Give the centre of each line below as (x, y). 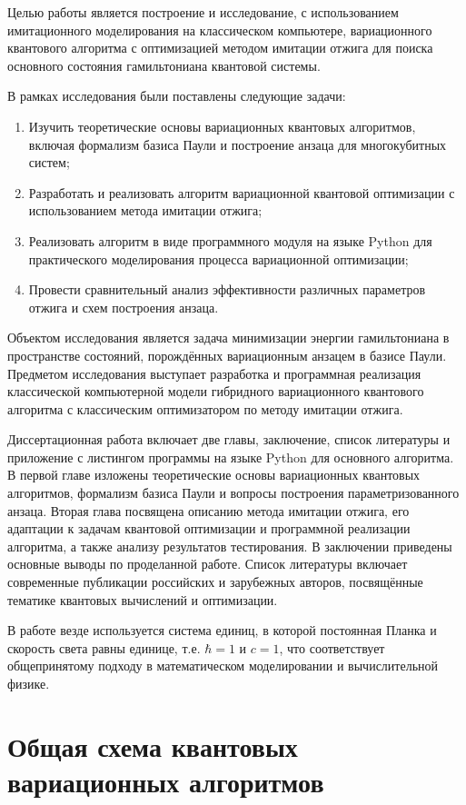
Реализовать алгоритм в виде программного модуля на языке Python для (230, 240)
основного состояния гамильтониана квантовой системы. (164, 65)
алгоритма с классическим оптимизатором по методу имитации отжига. (205, 408)
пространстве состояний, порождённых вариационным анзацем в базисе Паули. (227, 355)
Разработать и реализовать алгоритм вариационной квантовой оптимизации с (242, 192)
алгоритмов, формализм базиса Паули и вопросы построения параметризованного (233, 493)
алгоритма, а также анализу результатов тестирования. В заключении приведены (230, 546)
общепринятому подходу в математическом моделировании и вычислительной (223, 666)
